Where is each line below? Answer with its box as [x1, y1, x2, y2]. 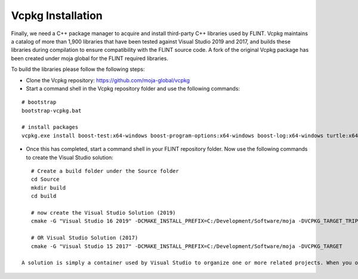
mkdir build [30, 184, 66, 191]
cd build [30, 193, 57, 200]
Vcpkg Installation [11, 9, 103, 22]
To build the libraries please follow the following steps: [11, 66, 145, 73]
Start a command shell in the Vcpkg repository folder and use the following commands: [26, 85, 240, 92]
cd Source [30, 176, 60, 183]
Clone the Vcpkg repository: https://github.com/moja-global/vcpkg [26, 76, 190, 83]
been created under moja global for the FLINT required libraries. [11, 54, 168, 62]
